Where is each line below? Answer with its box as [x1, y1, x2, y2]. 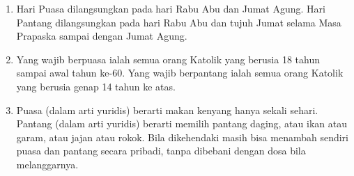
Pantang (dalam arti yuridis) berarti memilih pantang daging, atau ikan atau [16, 116, 347, 131]
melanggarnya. [16, 157, 79, 171]
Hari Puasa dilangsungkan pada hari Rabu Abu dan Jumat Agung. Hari [16, 1, 325, 15]
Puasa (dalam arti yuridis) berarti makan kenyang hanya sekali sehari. [16, 102, 318, 117]
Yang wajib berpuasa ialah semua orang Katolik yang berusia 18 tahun [16, 51, 320, 66]
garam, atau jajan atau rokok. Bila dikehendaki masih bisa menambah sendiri [16, 129, 348, 144]
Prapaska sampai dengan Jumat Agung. [16, 29, 187, 43]
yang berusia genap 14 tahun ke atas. [16, 79, 176, 93]
